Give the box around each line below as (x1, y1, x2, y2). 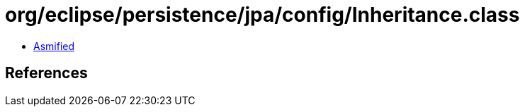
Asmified (33, 39, 75, 52)
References (5, 64, 88, 82)
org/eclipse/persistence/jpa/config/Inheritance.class (5, 3, 520, 27)
